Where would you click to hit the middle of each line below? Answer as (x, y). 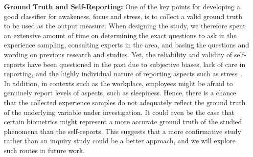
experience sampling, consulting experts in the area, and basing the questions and (127, 45)
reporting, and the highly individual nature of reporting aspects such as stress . (124, 74)
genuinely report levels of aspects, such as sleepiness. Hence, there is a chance (120, 93)
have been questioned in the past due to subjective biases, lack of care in (136, 64)
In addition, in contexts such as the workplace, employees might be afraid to (118, 83)
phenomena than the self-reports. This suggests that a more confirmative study (123, 131)
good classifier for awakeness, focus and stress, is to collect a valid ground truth (123, 16)
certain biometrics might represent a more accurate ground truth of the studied (123, 122)
